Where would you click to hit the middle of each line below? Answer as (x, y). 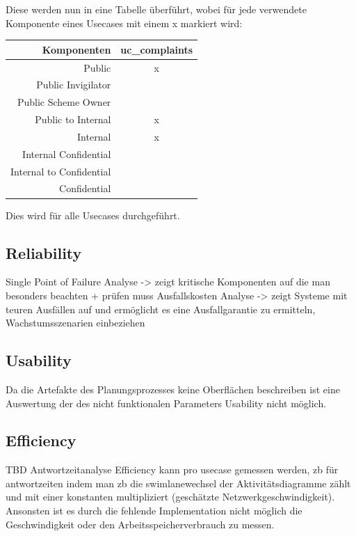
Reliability (44, 252)
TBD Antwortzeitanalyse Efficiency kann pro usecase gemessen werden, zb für (172, 470)
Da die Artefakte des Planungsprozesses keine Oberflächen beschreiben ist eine (173, 389)
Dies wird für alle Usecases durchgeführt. (93, 215)
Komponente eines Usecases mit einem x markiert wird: (124, 23)
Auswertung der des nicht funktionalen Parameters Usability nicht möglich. (166, 403)
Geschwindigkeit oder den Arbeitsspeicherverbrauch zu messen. (140, 524)
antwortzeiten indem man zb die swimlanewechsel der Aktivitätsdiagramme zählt (178, 483)
